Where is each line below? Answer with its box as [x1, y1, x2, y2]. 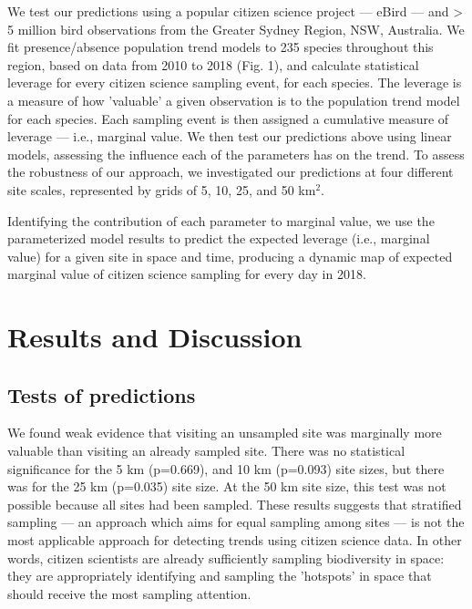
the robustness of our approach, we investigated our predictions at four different [7, 162, 454, 181]
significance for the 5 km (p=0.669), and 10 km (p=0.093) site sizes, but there [7, 459, 445, 478]
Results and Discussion [7, 318, 303, 356]
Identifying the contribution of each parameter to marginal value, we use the [7, 211, 435, 230]
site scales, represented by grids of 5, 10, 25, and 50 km [7, 180, 316, 199]
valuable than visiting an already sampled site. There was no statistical [7, 441, 405, 460]
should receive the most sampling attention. [7, 583, 251, 603]
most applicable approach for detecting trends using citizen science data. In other [7, 531, 462, 550]
